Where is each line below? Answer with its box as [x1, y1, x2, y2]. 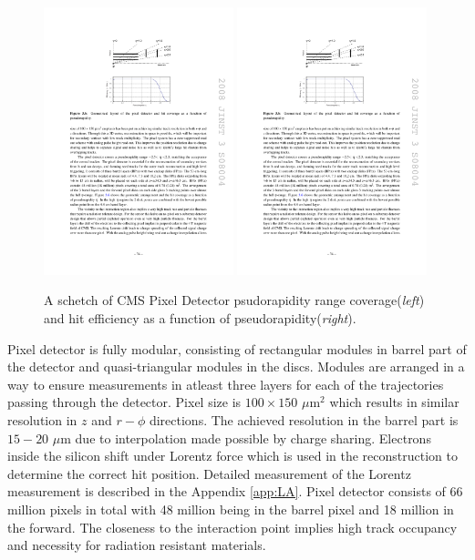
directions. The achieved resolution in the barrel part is [149, 410, 459, 429]
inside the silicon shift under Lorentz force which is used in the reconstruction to [7, 446, 458, 465]
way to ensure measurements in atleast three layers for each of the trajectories [7, 374, 444, 393]
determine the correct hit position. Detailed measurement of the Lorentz [7, 463, 411, 483]
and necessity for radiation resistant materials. [7, 535, 266, 555]
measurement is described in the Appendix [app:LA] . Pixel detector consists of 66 [7, 482, 463, 501]
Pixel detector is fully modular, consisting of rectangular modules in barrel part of [7, 339, 467, 358]
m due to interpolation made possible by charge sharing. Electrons [60, 428, 431, 447]
